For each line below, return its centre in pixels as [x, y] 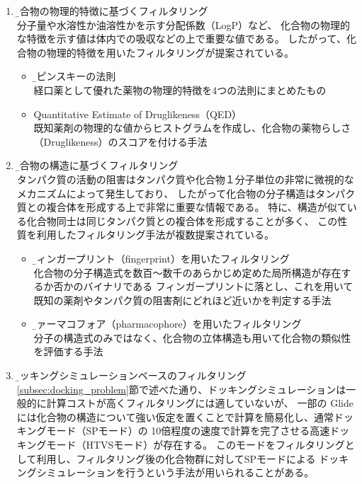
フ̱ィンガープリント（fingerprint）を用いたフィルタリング [162, 258]
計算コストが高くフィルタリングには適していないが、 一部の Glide [200, 403]
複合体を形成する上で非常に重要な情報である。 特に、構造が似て [197, 207]
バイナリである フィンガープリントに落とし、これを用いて [218, 286]
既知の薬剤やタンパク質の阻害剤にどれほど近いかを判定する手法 [182, 300]
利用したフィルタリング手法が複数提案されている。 [155, 235]
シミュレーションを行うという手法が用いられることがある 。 [175, 472]
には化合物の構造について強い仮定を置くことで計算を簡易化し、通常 [175, 416]
